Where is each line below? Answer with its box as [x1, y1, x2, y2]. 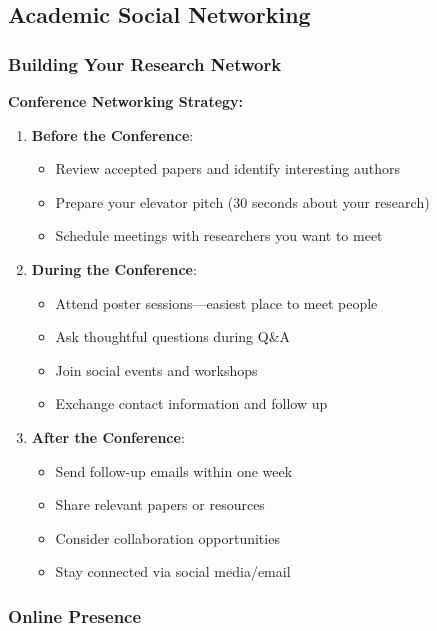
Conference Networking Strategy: [8, 91, 244, 111]
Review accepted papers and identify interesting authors [55, 158, 400, 179]
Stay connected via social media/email [55, 561, 291, 582]
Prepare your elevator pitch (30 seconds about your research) [55, 191, 430, 212]
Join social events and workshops [55, 359, 258, 380]
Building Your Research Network [8, 51, 282, 76]
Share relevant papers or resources [55, 494, 265, 515]
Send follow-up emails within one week [55, 460, 293, 481]
